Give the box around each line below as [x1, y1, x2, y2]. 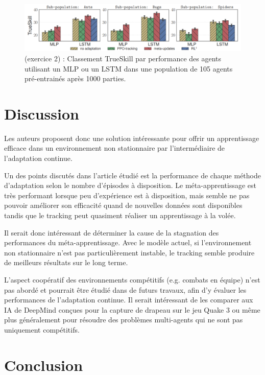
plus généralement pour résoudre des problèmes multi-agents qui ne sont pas [4, 314, 243, 325]
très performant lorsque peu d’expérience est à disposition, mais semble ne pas [4, 190, 250, 200]
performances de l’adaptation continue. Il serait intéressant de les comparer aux [4, 294, 253, 305]
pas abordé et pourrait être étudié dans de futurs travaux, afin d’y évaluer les [4, 284, 247, 295]
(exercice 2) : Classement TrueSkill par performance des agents [25, 53, 222, 63]
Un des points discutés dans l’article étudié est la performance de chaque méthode [4, 170, 261, 180]
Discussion [4, 103, 79, 124]
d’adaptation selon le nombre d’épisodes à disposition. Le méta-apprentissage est [4, 180, 256, 191]
